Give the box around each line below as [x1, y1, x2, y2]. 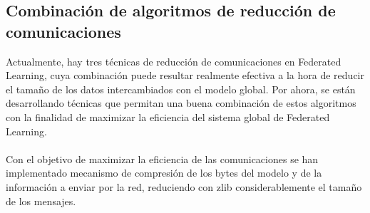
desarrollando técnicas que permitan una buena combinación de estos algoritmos [6, 95, 356, 110]
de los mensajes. [6, 193, 76, 208]
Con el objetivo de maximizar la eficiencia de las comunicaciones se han [6, 151, 319, 166]
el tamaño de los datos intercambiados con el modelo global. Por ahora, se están [6, 81, 356, 96]
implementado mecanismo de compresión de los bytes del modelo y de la [6, 165, 322, 180]
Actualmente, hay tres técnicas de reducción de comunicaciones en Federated [6, 53, 341, 68]
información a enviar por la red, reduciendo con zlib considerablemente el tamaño [6, 179, 362, 194]
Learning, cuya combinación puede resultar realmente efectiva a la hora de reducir [6, 68, 364, 83]
